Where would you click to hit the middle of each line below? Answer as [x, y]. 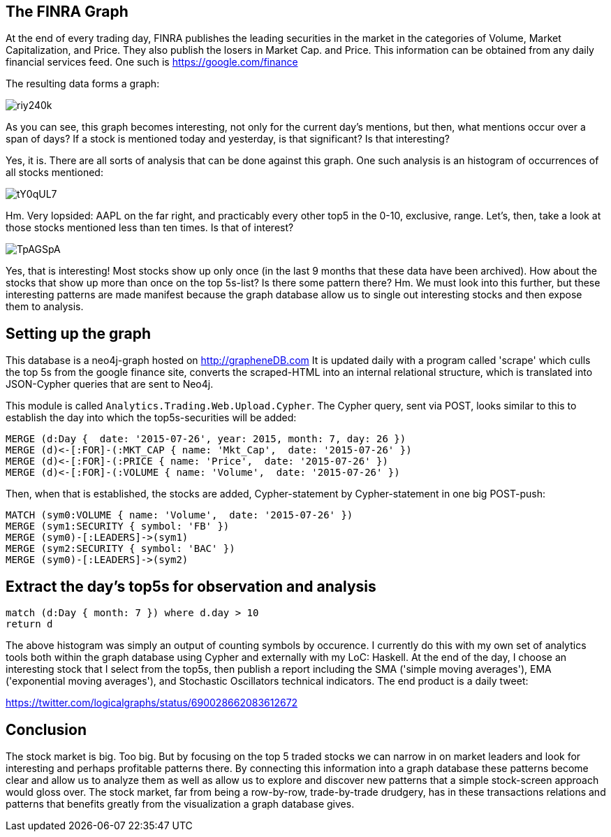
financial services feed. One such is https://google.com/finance [152, 62]
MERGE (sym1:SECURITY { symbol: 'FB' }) [118, 526]
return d [29, 624]
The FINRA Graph [67, 12]
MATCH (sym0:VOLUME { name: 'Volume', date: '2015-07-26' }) [179, 515]
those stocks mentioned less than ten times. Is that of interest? [150, 228]
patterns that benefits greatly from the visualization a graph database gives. [180, 803]
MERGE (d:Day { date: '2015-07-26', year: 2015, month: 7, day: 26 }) [206, 439]
